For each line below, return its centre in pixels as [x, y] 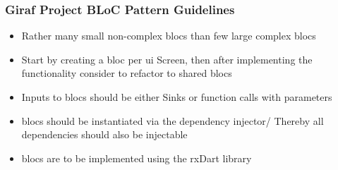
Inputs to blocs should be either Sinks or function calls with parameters [177, 97]
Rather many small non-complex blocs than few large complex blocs [169, 36]
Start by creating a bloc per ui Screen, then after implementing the [167, 59]
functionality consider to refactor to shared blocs [127, 73]
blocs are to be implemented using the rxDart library [137, 158]
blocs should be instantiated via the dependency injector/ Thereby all [173, 120]
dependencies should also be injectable [104, 134]
